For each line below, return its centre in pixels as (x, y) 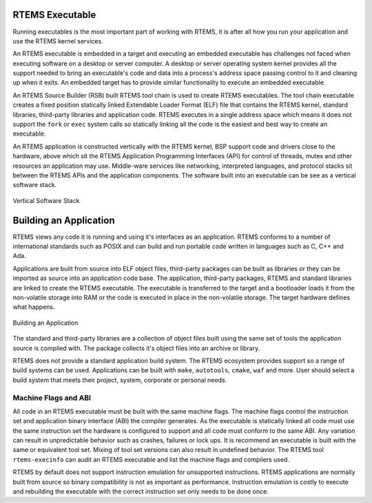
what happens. (34, 307)
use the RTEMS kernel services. (58, 41)
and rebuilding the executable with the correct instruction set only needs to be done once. (141, 491)
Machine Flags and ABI (52, 398)
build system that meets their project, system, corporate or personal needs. (120, 380)
